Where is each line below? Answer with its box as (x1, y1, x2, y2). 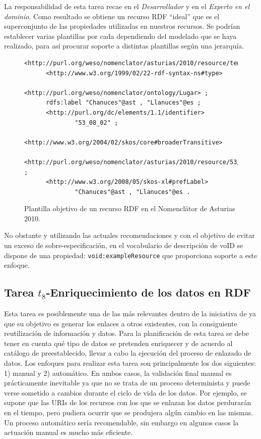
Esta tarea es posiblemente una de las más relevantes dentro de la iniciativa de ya (4, 308, 256, 319)
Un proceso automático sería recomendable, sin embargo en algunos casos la (4, 417, 239, 427)
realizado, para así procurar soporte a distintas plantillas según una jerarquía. (4, 40, 244, 51)
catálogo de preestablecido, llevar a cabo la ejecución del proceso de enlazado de (4, 348, 251, 358)
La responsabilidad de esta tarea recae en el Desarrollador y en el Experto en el (4, 1, 250, 11)
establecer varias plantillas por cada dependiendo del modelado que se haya (4, 30, 237, 41)
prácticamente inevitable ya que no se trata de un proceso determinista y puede (4, 377, 250, 388)
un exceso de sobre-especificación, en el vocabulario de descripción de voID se (4, 240, 243, 251)
